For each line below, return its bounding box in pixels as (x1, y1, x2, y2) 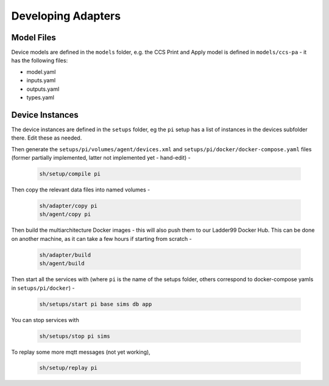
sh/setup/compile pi (39, 171, 101, 177)
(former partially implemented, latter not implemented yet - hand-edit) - (11, 154, 191, 162)
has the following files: (11, 57, 68, 64)
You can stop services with (11, 316, 79, 323)
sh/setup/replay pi (39, 365, 97, 371)
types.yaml (26, 94, 55, 101)
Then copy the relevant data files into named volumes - (11, 186, 150, 193)
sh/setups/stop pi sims (39, 332, 111, 340)
